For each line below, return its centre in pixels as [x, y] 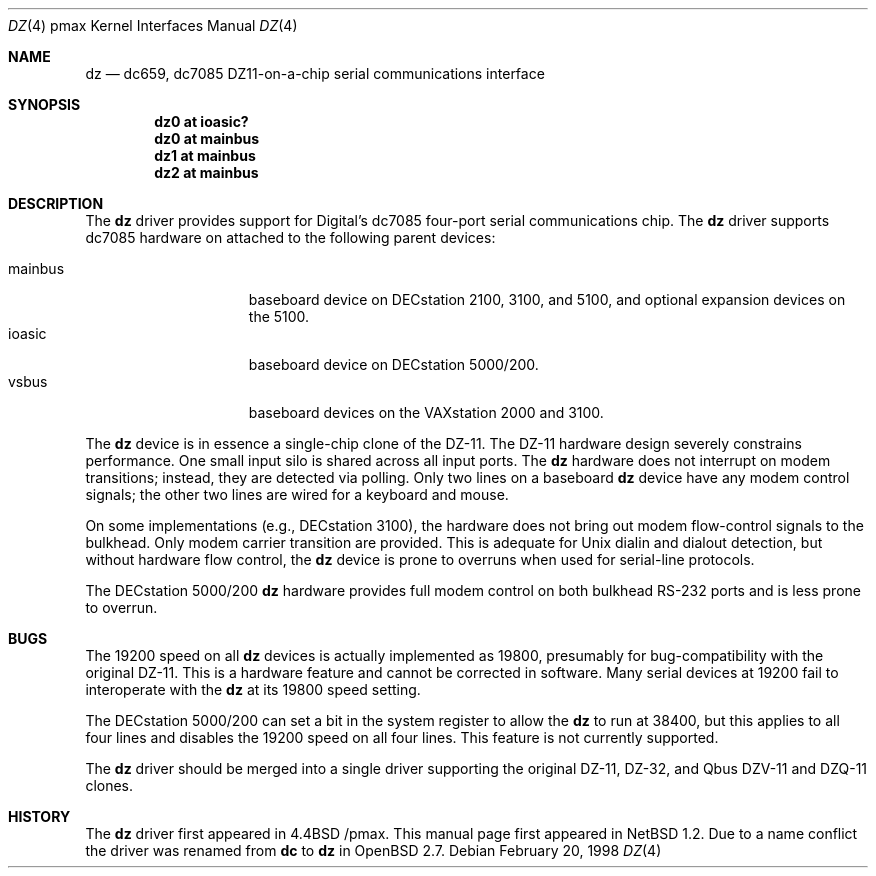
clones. [109, 785]
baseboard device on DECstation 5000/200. [393, 364]
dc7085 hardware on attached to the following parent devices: [290, 237]
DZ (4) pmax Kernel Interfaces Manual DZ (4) [153, 25]
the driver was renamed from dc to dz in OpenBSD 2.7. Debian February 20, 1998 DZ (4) [373, 850]
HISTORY [39, 816]
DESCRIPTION [56, 203]
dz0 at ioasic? [201, 121]
